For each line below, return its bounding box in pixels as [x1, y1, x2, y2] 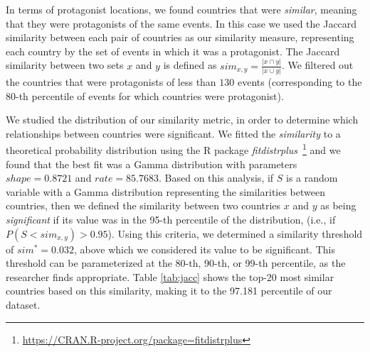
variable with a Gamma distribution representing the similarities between [6, 184, 325, 199]
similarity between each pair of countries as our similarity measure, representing [6, 30, 354, 45]
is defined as [163, 57, 217, 72]
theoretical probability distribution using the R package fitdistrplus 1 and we [6, 141, 341, 158]
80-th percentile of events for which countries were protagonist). [6, 88, 284, 103]
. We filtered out [281, 57, 354, 72]
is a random [286, 170, 338, 185]
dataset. [6, 297, 41, 312]
